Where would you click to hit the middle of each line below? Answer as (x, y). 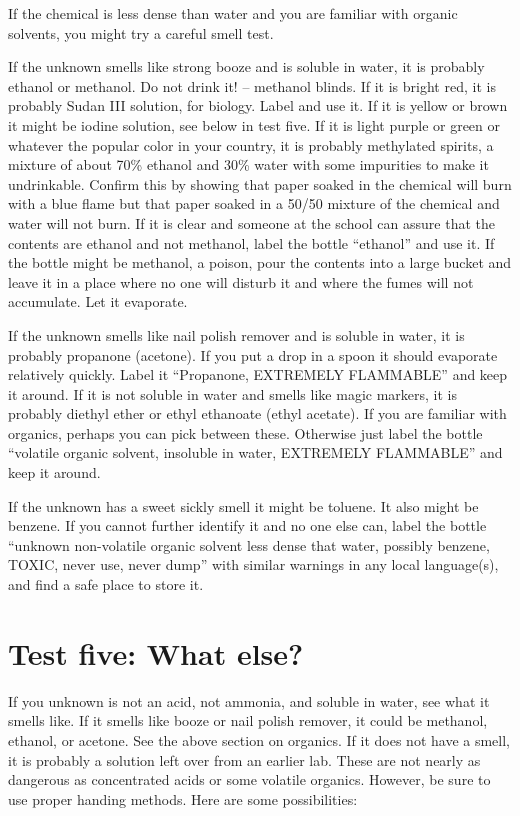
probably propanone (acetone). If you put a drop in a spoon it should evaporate (253, 354)
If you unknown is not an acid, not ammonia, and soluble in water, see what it (249, 700)
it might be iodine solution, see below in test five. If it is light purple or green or (254, 124)
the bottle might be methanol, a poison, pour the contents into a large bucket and (260, 262)
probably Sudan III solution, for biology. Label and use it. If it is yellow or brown (258, 105)
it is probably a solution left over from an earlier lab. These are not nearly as (244, 759)
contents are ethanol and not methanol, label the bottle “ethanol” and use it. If (251, 242)
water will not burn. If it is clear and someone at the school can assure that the (252, 222)
